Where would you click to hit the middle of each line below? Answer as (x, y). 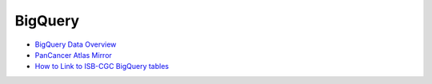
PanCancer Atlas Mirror (73, 55)
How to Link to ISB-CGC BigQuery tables (102, 67)
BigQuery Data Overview (76, 44)
